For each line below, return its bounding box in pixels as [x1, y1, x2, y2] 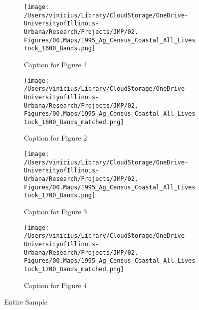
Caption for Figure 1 [24, 59, 87, 69]
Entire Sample [4, 297, 47, 307]
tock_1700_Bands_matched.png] [24, 265, 124, 273]
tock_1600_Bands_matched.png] [24, 118, 124, 126]
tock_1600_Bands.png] [24, 45, 96, 52]
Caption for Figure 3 [24, 206, 87, 216]
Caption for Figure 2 [24, 133, 87, 143]
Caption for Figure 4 [24, 280, 87, 290]
